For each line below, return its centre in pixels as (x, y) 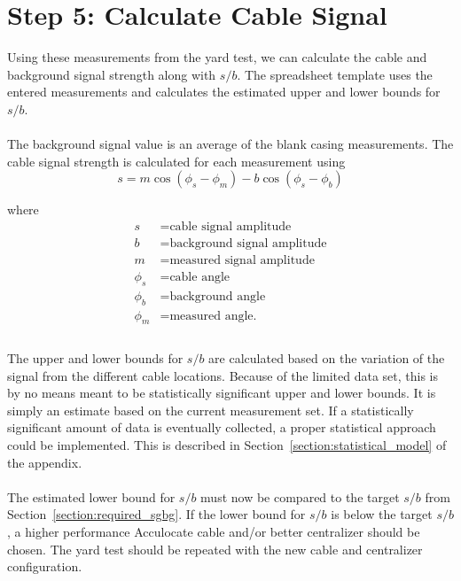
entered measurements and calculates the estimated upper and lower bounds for (224, 92)
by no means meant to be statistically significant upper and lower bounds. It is (222, 393)
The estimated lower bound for (91, 496)
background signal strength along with (112, 74)
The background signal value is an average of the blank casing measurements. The (230, 144)
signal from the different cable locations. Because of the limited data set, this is (223, 375)
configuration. (45, 566)
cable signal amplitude (230, 226)
